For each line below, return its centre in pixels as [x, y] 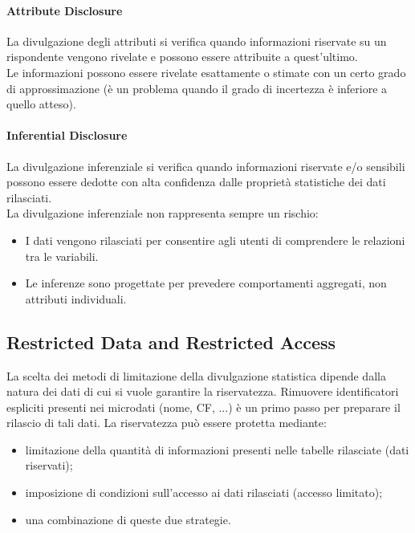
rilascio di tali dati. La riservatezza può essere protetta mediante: [167, 423]
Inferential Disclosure [67, 135]
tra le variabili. [62, 256]
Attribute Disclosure [65, 10]
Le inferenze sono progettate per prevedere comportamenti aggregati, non [206, 283]
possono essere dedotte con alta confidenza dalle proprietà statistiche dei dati [196, 182]
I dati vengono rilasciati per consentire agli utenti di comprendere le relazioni [215, 240]
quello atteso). [41, 104]
